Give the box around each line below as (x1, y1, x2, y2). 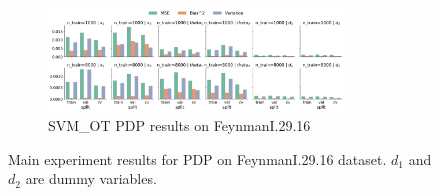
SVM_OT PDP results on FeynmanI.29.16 (48, 115, 311, 136)
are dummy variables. (25, 168, 157, 189)
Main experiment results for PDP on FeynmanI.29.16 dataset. (8, 148, 387, 169)
